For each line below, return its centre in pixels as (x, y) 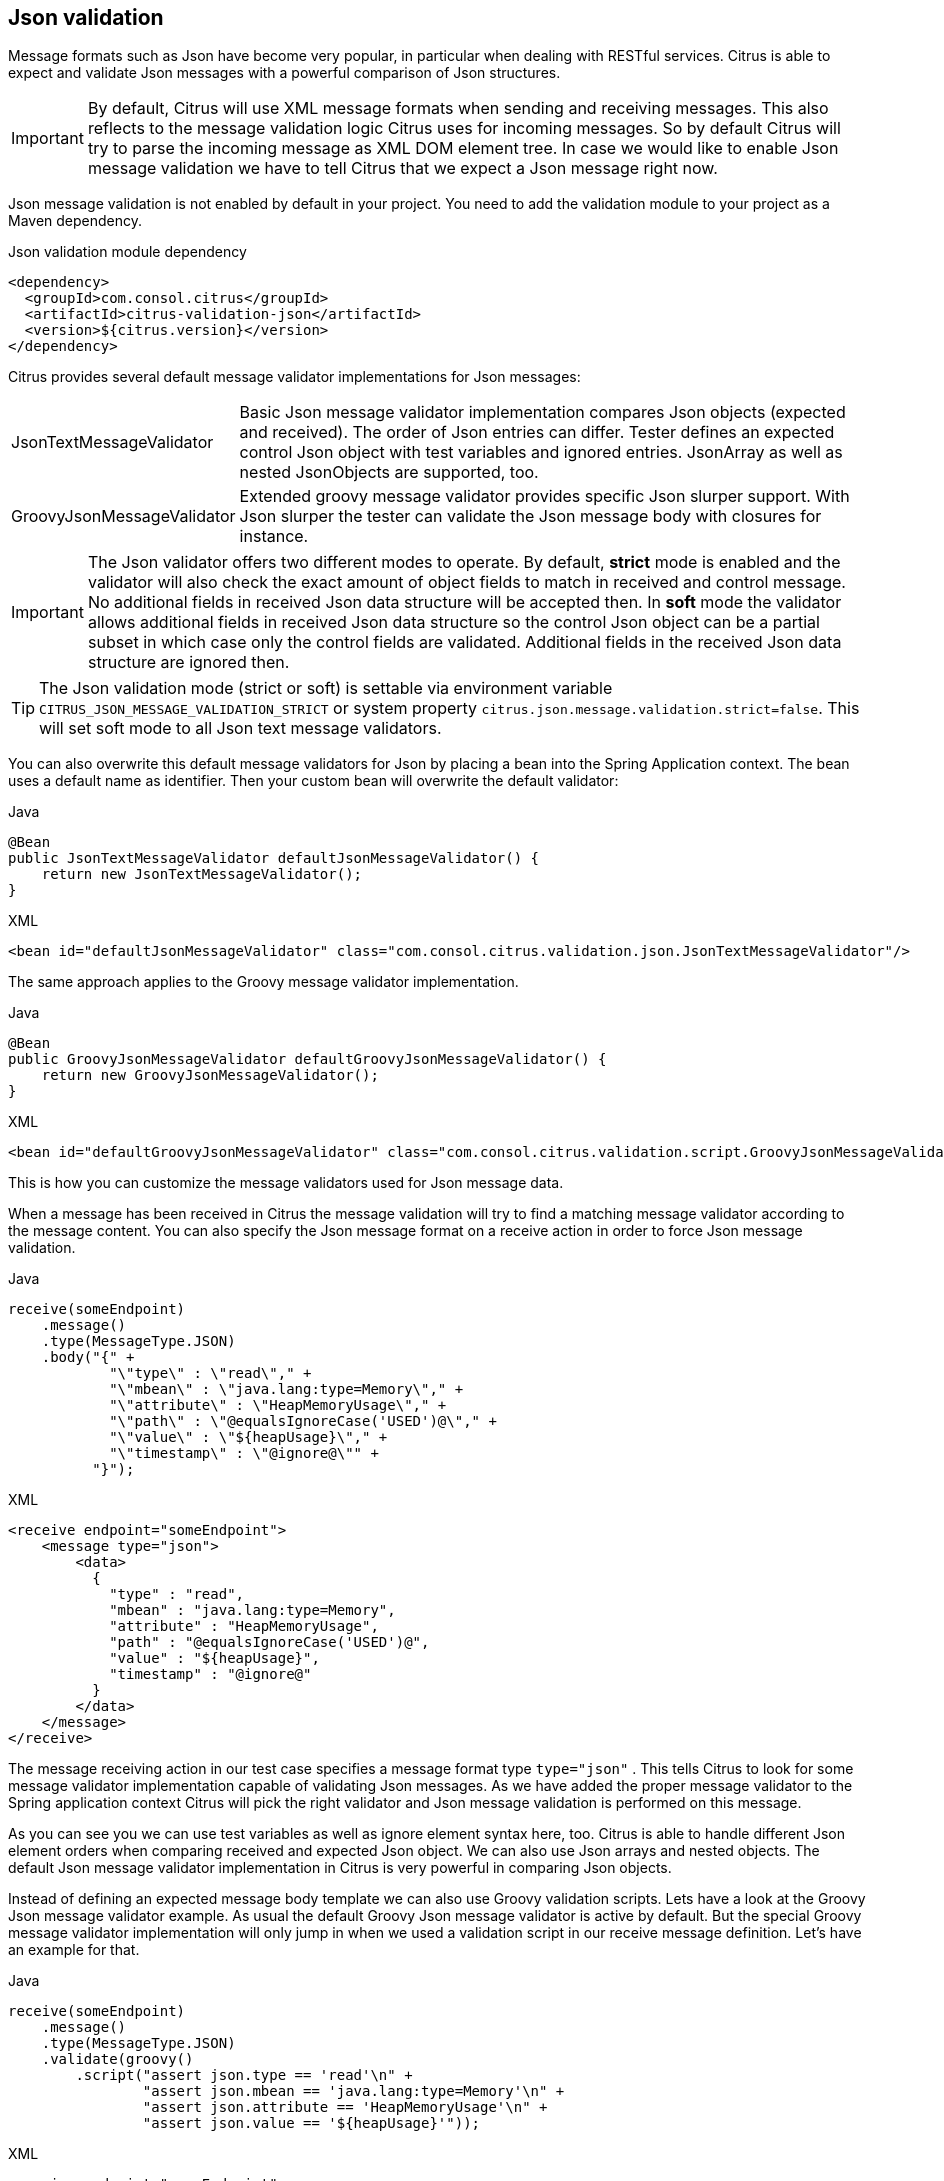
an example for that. (74, 1950)
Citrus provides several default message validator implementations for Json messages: (294, 377)
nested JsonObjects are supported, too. (389, 472)
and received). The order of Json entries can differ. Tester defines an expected (537, 432)
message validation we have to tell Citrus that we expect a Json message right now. (402, 168)
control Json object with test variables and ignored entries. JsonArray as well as (541, 452)
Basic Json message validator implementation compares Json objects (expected (542, 412)
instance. (274, 536)
